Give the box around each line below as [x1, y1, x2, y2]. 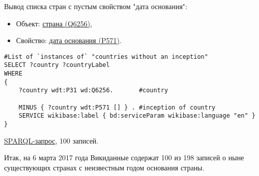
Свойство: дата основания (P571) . [16, 35, 122, 46]
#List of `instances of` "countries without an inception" [4, 53, 208, 60]
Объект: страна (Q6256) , [16, 18, 93, 28]
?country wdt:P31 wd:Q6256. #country [18, 87, 168, 94]
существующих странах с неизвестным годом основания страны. [4, 162, 205, 172]
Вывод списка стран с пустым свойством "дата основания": [4, 1, 187, 11]
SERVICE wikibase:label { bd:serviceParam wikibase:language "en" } [18, 112, 255, 120]
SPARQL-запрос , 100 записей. [4, 135, 99, 146]
